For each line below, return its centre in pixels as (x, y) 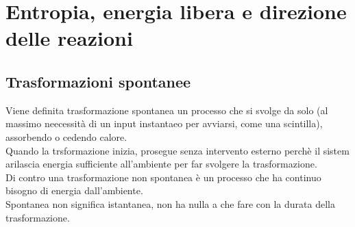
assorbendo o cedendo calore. (66, 136)
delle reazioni (69, 38)
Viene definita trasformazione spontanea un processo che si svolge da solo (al (167, 110)
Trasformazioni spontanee (98, 81)
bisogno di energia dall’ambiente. (74, 190)
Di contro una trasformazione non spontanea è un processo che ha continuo (163, 177)
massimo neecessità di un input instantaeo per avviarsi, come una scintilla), (164, 123)
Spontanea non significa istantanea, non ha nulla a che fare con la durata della (170, 203)
